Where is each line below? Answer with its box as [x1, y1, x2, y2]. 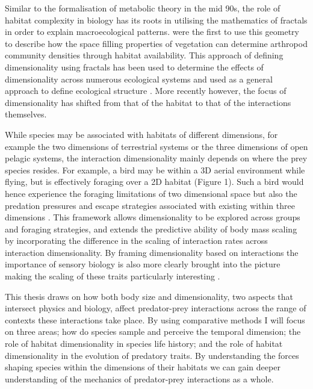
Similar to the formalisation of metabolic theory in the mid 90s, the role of [5, 2, 280, 14]
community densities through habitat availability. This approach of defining [5, 49, 284, 61]
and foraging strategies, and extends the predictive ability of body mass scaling [5, 222, 297, 235]
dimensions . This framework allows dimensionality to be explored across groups [5, 211, 300, 223]
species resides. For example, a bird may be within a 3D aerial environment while [5, 163, 305, 176]
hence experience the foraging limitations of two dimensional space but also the [5, 187, 297, 199]
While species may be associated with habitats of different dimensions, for [5, 128, 278, 140]
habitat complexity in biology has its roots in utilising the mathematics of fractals [5, 13, 308, 26]
